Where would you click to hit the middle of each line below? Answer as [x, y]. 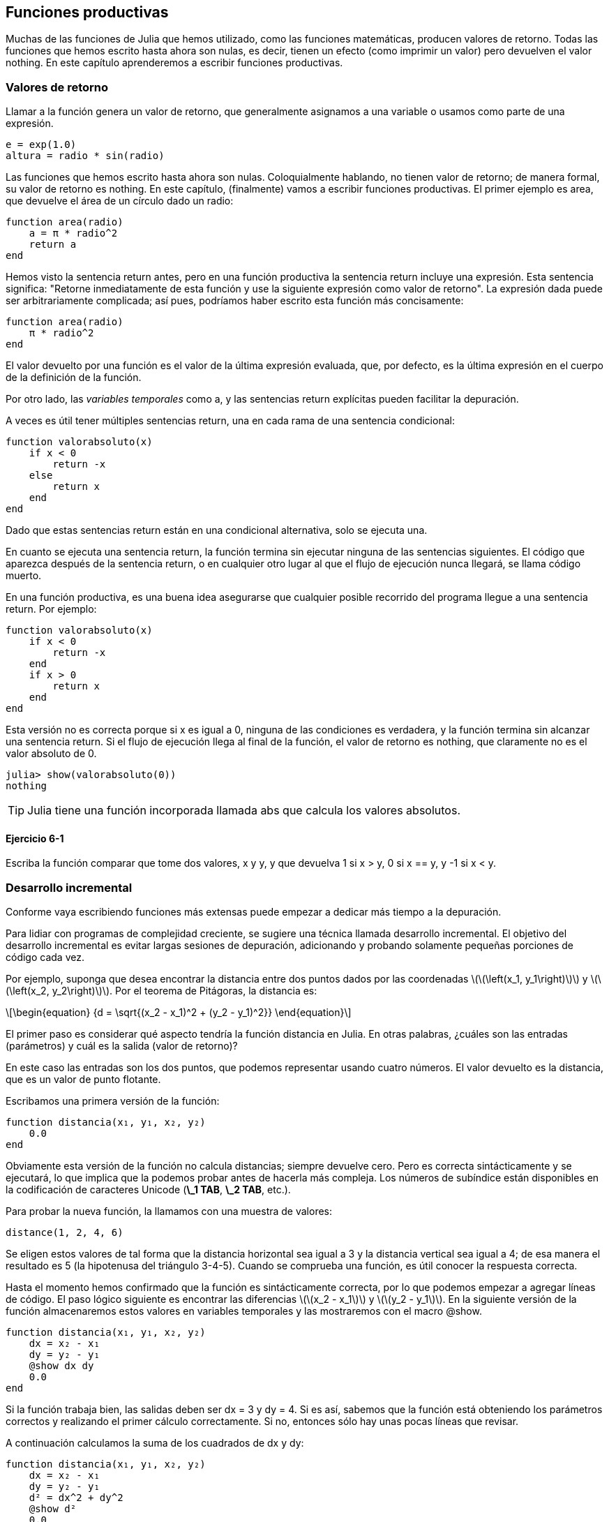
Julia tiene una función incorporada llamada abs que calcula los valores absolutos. [244, 811]
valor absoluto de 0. [51, 754]
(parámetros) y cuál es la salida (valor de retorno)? [122, 1046]
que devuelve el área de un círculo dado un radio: [120, 201]
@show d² [53, 1509]
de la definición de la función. [74, 378]
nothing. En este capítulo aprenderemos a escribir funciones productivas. [174, 63]
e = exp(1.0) [41, 145]
